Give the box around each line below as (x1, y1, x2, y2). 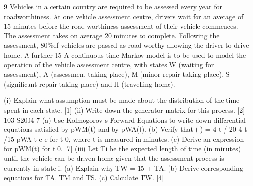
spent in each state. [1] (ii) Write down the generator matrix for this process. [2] (4, 104, 245, 115)
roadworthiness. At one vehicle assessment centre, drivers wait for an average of (4, 11, 244, 21)
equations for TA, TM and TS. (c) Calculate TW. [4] (4, 172, 164, 183)
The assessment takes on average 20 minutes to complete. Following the (4, 30, 220, 40)
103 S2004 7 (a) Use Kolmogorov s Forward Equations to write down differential (4, 114, 246, 124)
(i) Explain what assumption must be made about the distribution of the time (4, 95, 240, 105)
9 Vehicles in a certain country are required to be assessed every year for (4, 1, 222, 11)
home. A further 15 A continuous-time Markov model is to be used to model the (4, 49, 246, 60)
